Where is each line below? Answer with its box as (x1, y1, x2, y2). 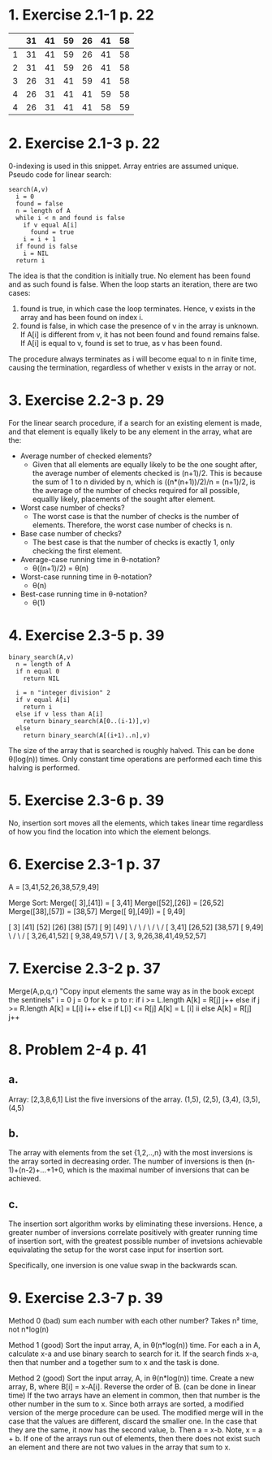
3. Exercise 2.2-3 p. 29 (8, 392, 165, 409)
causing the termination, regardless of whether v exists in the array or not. (8, 362, 257, 372)
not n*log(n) (8, 1324, 50, 1334)
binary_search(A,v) (8, 652, 75, 661)
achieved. (8, 1174, 41, 1184)
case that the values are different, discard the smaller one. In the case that (8, 1416, 257, 1427)
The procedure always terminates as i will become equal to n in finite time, (8, 353, 257, 363)
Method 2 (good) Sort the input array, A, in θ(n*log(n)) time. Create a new (8, 1373, 254, 1383)
